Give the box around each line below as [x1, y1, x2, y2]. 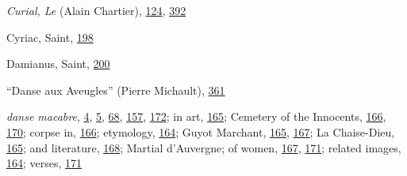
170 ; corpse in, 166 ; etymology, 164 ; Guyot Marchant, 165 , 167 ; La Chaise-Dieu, [6, 123, 395, 140]
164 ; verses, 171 [6, 155, 83, 171]
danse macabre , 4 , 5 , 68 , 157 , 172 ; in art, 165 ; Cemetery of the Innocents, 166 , [6, 108, 386, 125]
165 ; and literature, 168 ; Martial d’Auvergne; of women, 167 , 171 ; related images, [6, 139, 401, 155]
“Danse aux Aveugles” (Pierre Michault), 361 [6, 81, 225, 98]
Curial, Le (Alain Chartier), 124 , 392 [6, 2, 186, 18]
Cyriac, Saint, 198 [6, 28, 94, 45]
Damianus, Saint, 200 [6, 55, 110, 72]
